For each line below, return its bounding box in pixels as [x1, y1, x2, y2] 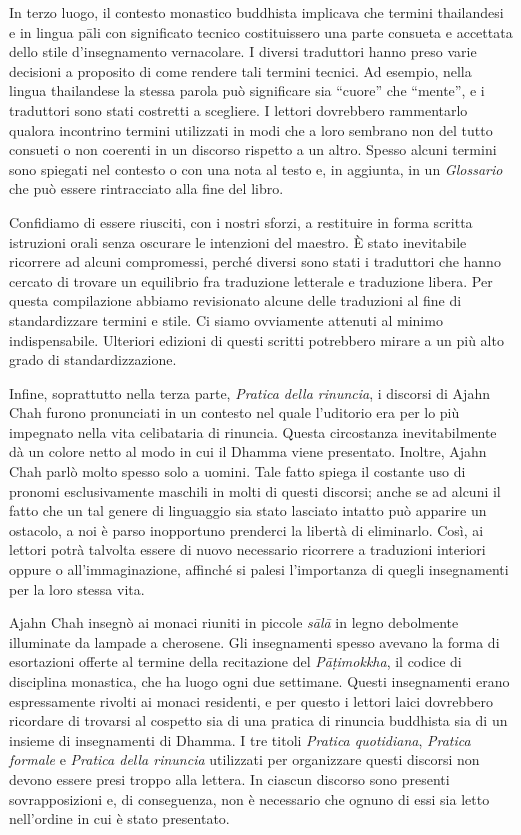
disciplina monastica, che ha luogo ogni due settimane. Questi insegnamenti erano [9, 671, 510, 691]
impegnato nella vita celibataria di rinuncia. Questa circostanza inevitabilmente [9, 421, 497, 442]
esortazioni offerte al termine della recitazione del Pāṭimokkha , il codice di [9, 651, 462, 672]
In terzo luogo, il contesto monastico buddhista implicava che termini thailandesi [9, 2, 504, 22]
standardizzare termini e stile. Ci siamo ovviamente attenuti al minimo [9, 309, 443, 330]
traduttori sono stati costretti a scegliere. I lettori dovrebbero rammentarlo [9, 99, 468, 120]
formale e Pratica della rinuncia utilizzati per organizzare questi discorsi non [9, 749, 480, 770]
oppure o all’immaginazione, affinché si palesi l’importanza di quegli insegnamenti [9, 559, 509, 580]
